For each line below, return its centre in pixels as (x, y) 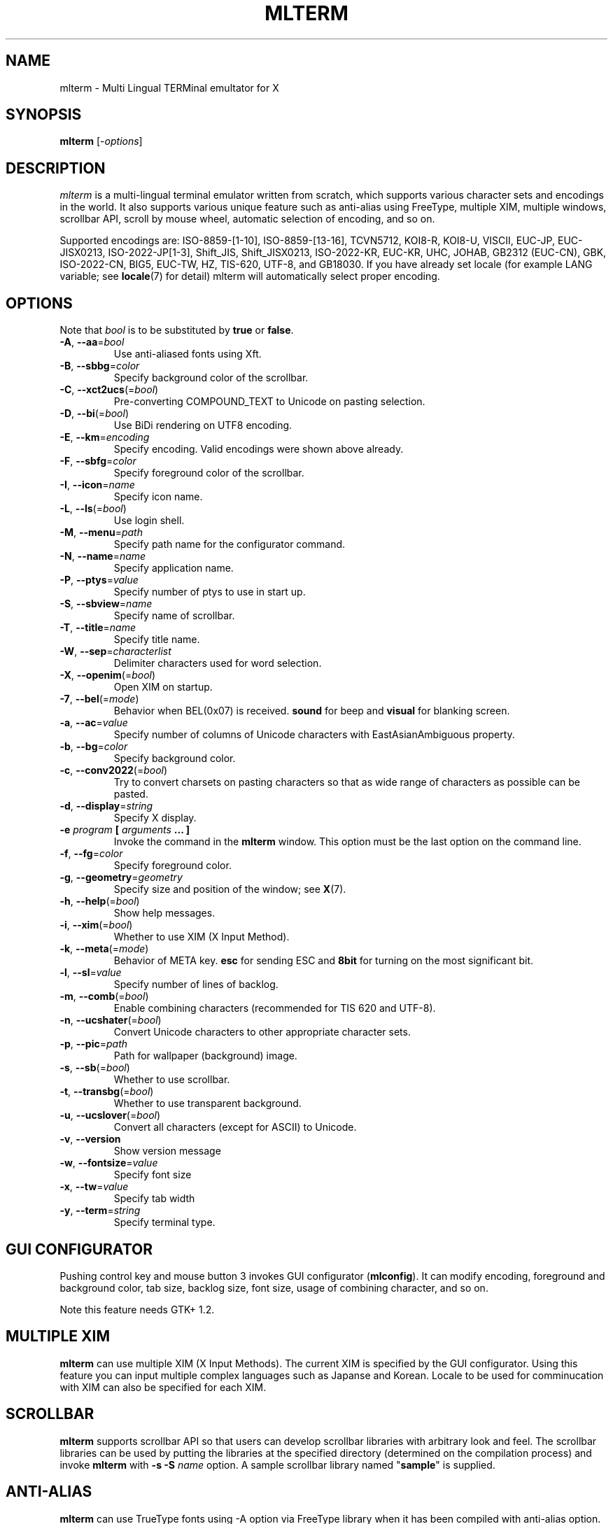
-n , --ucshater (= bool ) (111, 1020)
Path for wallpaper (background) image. (205, 1056)
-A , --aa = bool (92, 342)
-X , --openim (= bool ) (108, 675)
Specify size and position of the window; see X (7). (230, 889)
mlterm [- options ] (101, 141)
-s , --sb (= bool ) (95, 1068)
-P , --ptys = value (99, 580)
